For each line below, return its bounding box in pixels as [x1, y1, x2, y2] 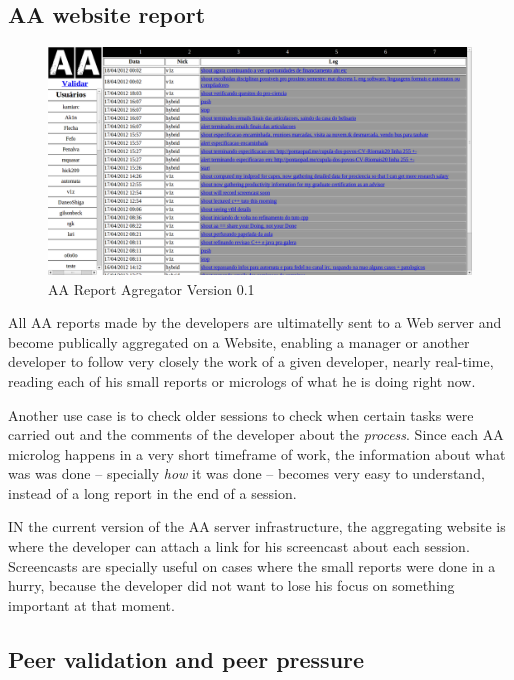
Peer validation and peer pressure [8, 643, 365, 674]
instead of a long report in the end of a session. [8, 482, 297, 503]
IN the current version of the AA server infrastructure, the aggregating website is [8, 516, 506, 537]
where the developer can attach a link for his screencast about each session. [8, 536, 470, 557]
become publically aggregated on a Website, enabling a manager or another [8, 331, 470, 352]
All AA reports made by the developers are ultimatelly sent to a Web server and [8, 312, 502, 333]
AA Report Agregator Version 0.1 [48, 278, 255, 299]
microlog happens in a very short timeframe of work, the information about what [8, 443, 506, 464]
